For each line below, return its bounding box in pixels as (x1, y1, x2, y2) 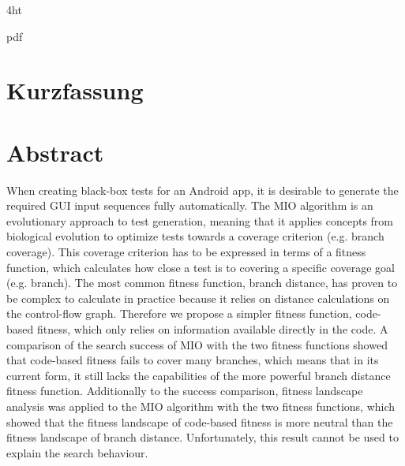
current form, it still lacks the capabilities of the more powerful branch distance (6, 367, 391, 383)
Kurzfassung (6, 74, 144, 106)
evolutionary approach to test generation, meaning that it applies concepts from (6, 212, 394, 229)
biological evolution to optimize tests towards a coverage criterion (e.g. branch (6, 228, 384, 244)
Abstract (6, 136, 104, 168)
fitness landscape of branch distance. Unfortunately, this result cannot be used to (6, 429, 399, 445)
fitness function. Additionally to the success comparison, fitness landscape (6, 382, 363, 399)
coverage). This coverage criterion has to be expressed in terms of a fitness (6, 244, 366, 260)
